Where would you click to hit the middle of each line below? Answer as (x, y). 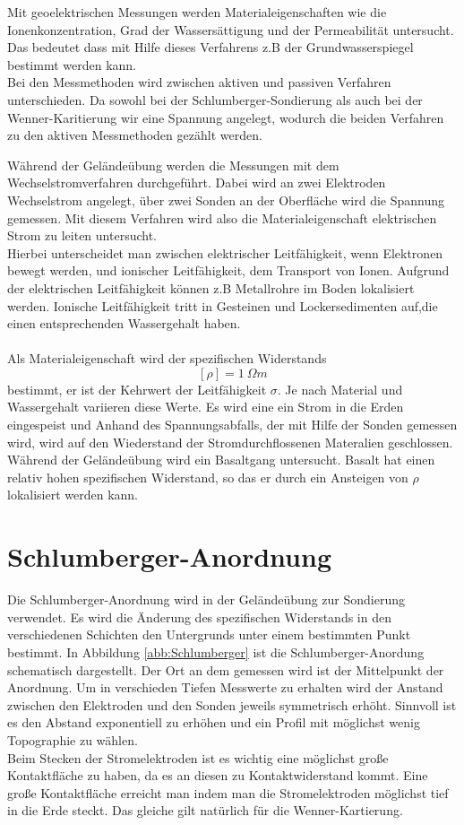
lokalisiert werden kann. (73, 495)
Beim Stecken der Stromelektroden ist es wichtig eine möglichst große (198, 757)
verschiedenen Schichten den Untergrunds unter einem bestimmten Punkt (209, 634)
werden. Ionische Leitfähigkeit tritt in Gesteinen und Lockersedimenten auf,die (223, 305)
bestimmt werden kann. (72, 64)
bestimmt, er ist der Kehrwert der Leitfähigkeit (137, 389)
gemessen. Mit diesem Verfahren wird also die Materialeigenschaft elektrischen (222, 217)
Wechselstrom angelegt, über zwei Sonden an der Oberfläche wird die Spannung (226, 200)
